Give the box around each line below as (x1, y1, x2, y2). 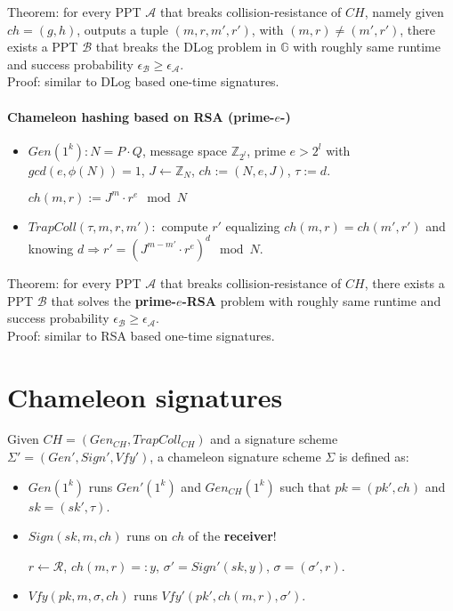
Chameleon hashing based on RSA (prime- (7, 107, 275, 125)
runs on (126, 527, 168, 545)
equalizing (225, 216, 280, 235)
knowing (28, 238, 74, 257)
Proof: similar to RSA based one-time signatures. (7, 326, 275, 344)
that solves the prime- (51, 291, 176, 310)
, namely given (364, 3, 444, 20)
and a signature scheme (210, 430, 338, 448)
